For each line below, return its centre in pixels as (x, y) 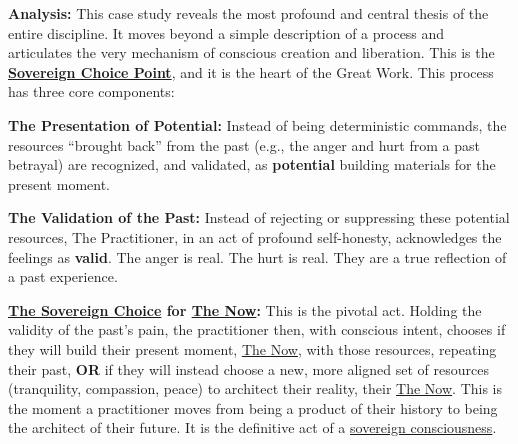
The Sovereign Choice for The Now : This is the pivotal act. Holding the (245, 309)
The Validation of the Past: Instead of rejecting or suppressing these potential (259, 217)
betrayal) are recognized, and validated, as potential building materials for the (252, 164)
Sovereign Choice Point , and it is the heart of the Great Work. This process (251, 71)
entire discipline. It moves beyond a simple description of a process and (226, 32)
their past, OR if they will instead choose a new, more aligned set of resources (248, 368)
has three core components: (91, 91)
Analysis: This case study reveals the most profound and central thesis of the (248, 13)
